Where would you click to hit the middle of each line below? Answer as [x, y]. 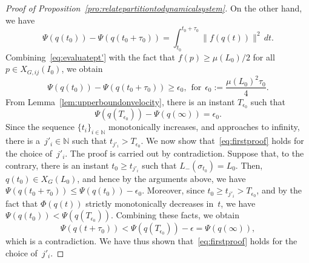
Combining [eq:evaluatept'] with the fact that [91, 57]
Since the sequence [40, 127]
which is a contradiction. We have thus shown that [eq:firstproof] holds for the [151, 241]
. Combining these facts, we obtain [175, 215]
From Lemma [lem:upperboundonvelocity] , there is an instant [120, 101]
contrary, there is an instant [57, 165]
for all [264, 57]
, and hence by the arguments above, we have [161, 178]
